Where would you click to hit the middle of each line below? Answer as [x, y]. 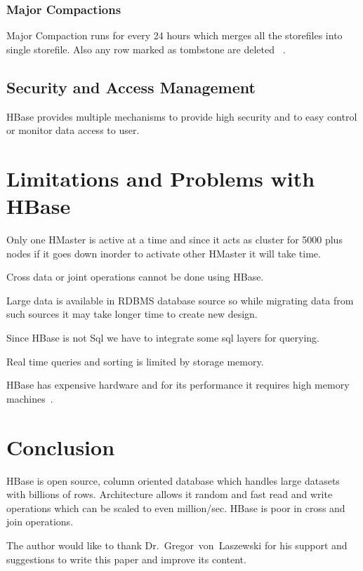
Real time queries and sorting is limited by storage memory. [135, 361]
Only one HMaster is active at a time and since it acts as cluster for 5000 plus [174, 240]
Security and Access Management [131, 87]
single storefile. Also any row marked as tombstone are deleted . [146, 49]
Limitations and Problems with [161, 178]
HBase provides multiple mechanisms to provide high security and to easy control [182, 116]
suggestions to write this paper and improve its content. [126, 559]
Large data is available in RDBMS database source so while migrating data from [180, 300]
